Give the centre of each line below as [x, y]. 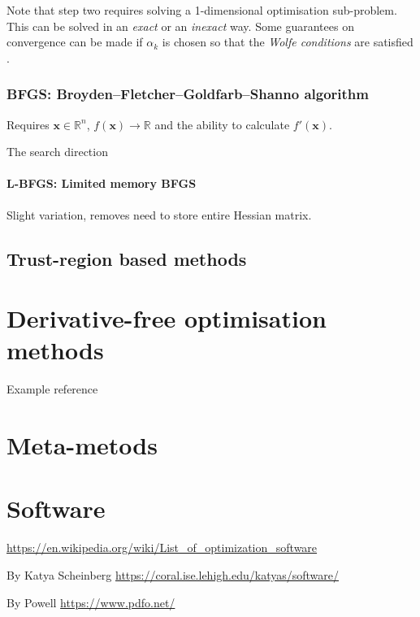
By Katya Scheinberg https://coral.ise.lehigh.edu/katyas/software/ [173, 574]
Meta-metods [82, 445]
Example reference [52, 389]
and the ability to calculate [222, 124]
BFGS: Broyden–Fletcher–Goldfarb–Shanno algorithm [188, 94]
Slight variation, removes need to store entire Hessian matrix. [159, 214]
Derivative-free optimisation [167, 318]
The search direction [57, 152]
